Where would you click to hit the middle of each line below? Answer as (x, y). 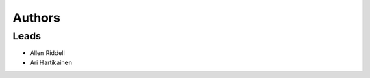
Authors (37, 18)
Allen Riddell (47, 53)
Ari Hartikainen (51, 62)
